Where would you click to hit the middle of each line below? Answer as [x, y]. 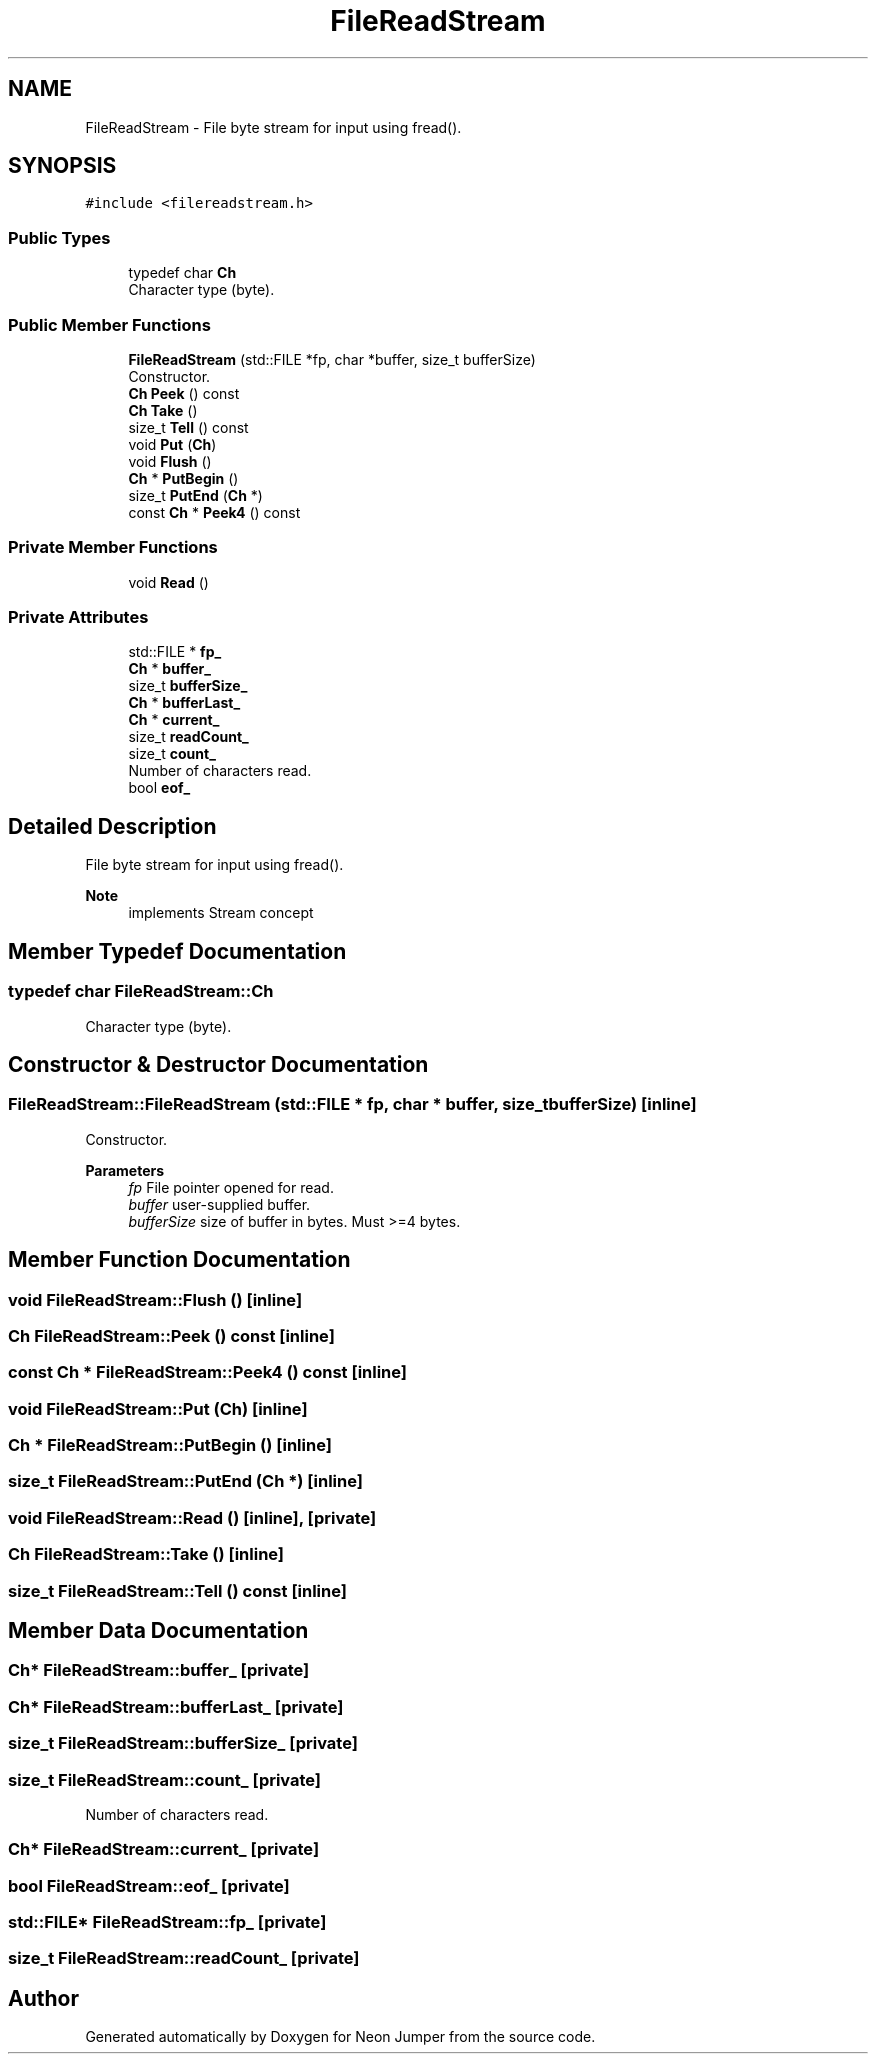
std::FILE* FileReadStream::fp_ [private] [167, 1922]
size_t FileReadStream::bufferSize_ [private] [183, 1743]
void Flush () [170, 461]
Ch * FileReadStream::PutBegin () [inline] [170, 1445]
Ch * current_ [174, 720]
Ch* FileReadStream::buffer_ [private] [159, 1670]
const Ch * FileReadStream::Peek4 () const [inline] [208, 1372]
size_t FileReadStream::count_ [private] [165, 1779]
